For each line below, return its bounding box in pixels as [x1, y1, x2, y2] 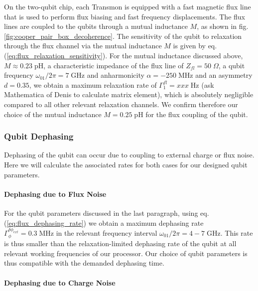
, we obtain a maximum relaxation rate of [29, 79, 157, 90]
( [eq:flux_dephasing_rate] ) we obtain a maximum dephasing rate [4, 217, 204, 228]
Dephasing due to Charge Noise [4, 277, 116, 288]
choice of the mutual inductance [4, 109, 102, 119]
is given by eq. [173, 40, 217, 51]
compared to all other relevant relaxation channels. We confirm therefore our [4, 99, 238, 109]
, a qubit [218, 60, 245, 70]
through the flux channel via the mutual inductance [4, 40, 162, 51]
